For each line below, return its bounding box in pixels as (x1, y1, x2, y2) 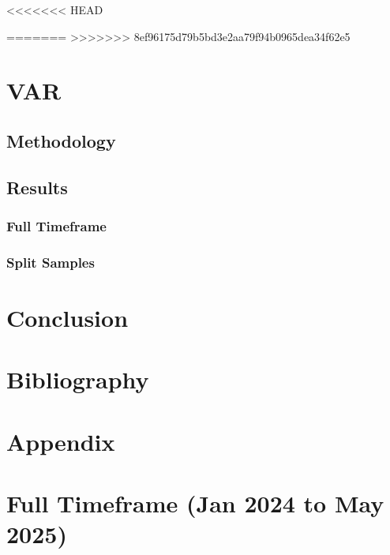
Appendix (6, 425, 115, 457)
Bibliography (6, 363, 149, 396)
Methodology (6, 128, 116, 152)
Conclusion (6, 302, 129, 333)
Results (6, 174, 68, 199)
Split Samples (6, 252, 95, 272)
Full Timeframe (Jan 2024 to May (6, 487, 384, 519)
